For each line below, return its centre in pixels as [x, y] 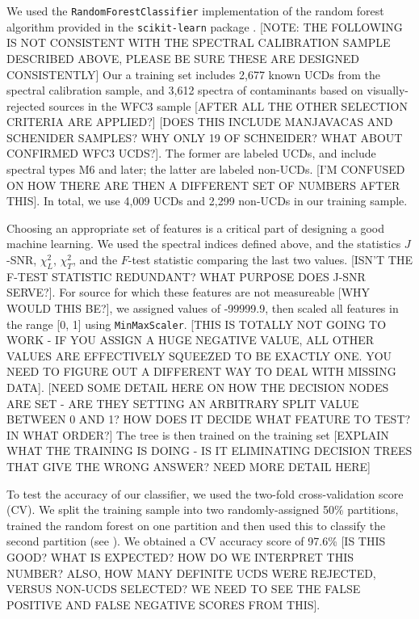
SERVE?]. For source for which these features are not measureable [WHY [189, 292]
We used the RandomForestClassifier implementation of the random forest [195, 11]
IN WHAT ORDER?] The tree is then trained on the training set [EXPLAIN [198, 434]
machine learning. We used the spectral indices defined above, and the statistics [204, 244]
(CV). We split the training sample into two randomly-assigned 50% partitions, [203, 510]
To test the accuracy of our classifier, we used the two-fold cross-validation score [205, 493]
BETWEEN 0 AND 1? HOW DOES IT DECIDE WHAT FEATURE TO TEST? [209, 419]
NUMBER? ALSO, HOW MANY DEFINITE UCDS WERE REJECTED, [191, 573]
